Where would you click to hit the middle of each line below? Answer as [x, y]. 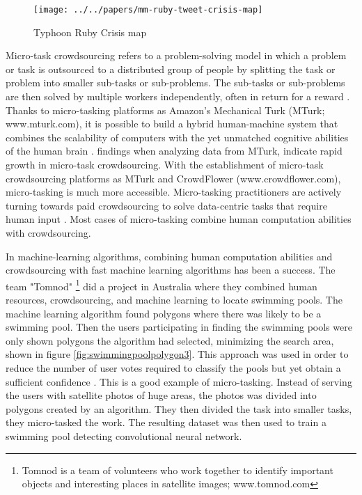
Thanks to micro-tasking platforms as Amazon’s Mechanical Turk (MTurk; [165, 110]
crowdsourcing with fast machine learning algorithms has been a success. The [171, 270]
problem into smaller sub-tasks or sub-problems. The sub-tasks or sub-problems [175, 82]
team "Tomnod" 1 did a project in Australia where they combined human [162, 285]
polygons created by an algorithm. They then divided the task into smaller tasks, [179, 408]
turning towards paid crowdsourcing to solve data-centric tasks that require [166, 205]
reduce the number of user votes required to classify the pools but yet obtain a [173, 367]
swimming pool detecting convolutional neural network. [124, 435]
